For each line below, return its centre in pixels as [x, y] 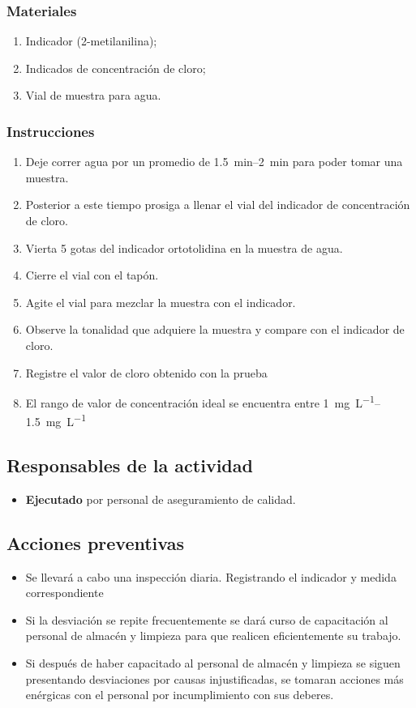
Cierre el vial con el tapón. [92, 275]
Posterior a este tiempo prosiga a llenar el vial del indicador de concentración [218, 205]
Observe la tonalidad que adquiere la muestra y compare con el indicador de [215, 329]
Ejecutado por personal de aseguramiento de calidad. [161, 499]
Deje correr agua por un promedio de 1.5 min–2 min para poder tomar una [214, 162]
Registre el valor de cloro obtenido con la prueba [146, 372]
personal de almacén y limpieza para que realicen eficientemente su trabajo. [213, 635]
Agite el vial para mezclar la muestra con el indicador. [161, 302]
